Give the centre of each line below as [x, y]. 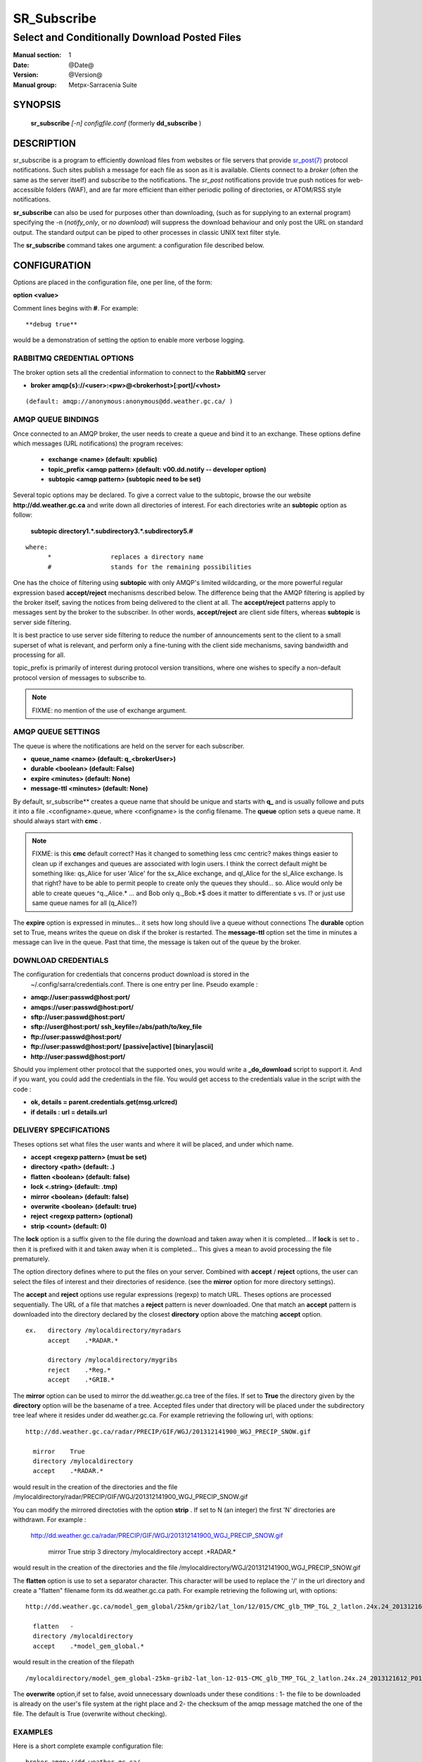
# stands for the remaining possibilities [150, 567]
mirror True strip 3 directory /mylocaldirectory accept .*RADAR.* [142, 1551]
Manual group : [35, 85]
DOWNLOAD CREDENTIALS [61, 961]
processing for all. [39, 655]
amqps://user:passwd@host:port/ [82, 1007]
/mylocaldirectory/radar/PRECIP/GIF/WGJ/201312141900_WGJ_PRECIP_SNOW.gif [130, 1497]
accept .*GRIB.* [81, 1380]
